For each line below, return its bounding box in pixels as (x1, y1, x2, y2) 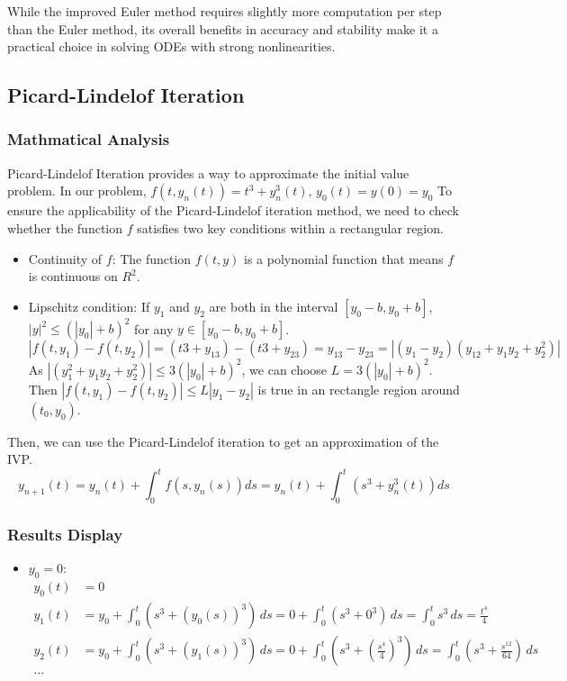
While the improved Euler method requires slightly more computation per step (7, 2, 442, 20)
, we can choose (241, 359, 328, 378)
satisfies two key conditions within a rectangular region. (137, 218, 444, 237)
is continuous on (28, 267, 118, 286)
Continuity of (28, 249, 103, 268)
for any (134, 319, 174, 338)
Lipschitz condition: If (28, 296, 150, 315)
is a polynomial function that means (244, 249, 444, 268)
